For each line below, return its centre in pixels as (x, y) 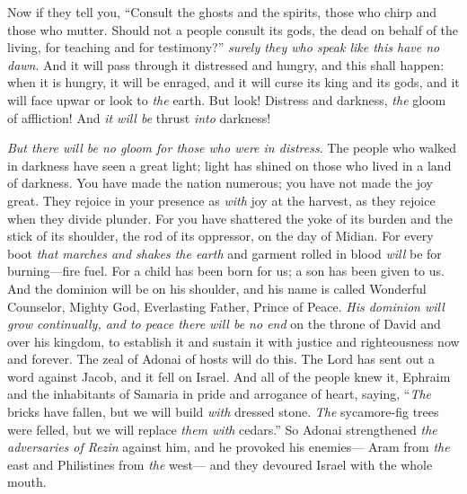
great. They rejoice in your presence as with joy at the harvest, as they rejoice (221, 200)
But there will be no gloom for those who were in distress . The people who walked (232, 148)
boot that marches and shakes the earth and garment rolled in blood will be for (225, 253)
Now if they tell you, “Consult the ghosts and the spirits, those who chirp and (222, 12)
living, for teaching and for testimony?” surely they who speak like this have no (224, 47)
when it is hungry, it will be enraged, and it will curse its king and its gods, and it (233, 82)
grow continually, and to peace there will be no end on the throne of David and (224, 324)
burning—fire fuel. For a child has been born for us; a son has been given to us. (226, 271)
